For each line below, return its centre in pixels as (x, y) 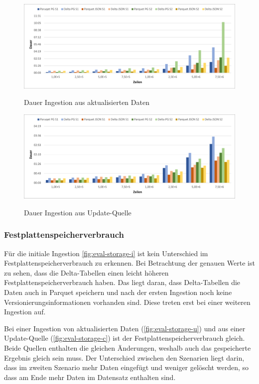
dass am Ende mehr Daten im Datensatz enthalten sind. (90, 377)
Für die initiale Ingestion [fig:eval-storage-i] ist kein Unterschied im (106, 253)
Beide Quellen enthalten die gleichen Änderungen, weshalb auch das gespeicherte (128, 348)
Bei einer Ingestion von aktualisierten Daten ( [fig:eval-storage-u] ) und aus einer (125, 328)
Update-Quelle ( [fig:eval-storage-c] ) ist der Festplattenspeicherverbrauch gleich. (125, 338)
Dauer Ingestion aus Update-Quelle (78, 212)
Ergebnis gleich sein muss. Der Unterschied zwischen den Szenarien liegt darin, (124, 357)
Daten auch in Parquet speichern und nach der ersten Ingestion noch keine (118, 292)
